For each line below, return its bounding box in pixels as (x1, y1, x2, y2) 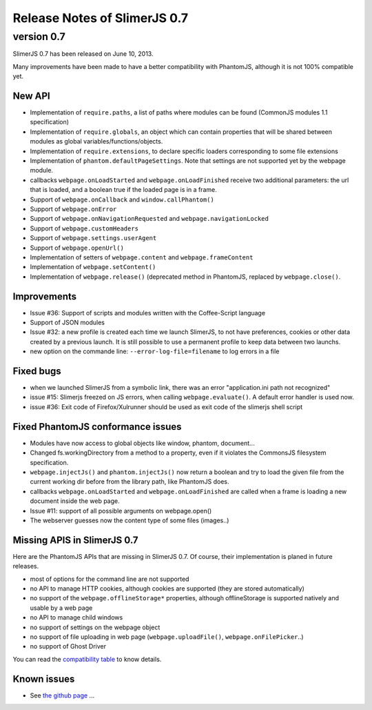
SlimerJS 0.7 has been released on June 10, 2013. (12, 50, 154, 58)
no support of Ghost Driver (30, 642, 107, 651)
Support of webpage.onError (30, 204, 117, 213)
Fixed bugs (12, 366, 61, 377)
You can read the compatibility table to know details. (12, 655, 162, 663)
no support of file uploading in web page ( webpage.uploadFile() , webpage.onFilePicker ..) (30, 632, 304, 641)
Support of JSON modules (30, 318, 105, 327)
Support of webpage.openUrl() (30, 244, 124, 252)
